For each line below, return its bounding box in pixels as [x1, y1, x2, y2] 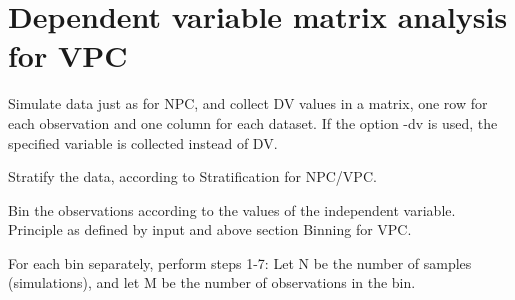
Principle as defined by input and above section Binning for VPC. [8, 219, 412, 240]
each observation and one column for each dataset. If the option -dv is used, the [8, 112, 498, 133]
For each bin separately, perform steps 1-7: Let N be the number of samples [8, 252, 472, 273]
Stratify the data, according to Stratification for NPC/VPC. [8, 166, 377, 187]
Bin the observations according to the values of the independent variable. [8, 199, 456, 220]
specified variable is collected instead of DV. [8, 132, 278, 153]
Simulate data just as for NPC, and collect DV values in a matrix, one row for [8, 93, 488, 114]
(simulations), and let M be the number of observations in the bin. [8, 272, 416, 293]
